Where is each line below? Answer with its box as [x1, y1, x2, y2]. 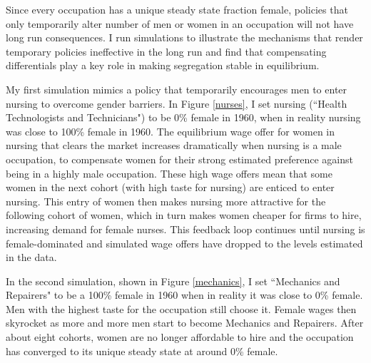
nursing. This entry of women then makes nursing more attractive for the [6, 193, 326, 208]
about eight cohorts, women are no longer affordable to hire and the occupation [6, 329, 354, 344]
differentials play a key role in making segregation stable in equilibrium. [6, 58, 320, 73]
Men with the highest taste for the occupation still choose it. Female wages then [6, 301, 357, 316]
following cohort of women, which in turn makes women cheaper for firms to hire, [6, 208, 362, 223]
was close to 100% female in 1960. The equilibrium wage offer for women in [6, 123, 335, 138]
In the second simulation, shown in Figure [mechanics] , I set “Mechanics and [6, 273, 340, 288]
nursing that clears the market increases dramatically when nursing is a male [6, 138, 342, 153]
